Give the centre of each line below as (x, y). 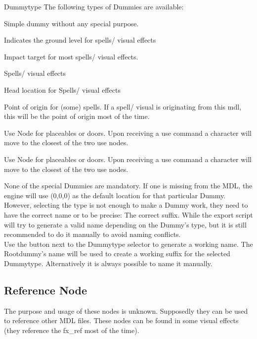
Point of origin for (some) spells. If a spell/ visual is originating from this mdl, (123, 106)
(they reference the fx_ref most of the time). (72, 330)
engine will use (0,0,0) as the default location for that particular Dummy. (115, 195)
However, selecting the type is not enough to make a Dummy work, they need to (126, 205)
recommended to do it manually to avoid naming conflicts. (92, 234)
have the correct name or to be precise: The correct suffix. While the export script (128, 214)
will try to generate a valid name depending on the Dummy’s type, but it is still (125, 224)
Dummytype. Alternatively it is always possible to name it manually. (108, 263)
